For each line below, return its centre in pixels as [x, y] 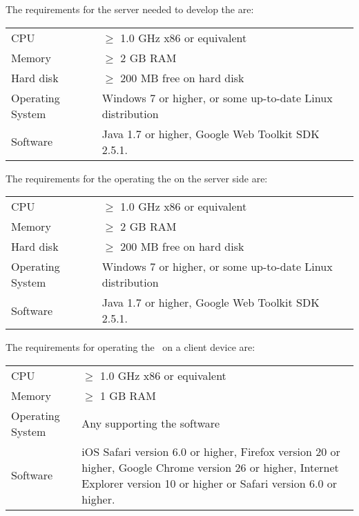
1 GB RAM [128, 395]
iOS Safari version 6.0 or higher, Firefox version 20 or [211, 451]
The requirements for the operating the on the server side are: [137, 178]
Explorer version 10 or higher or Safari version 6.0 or [210, 483]
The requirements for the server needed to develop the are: [130, 9]
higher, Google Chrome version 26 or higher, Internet [210, 467]
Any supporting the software [151, 423]
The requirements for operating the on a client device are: [130, 347]
